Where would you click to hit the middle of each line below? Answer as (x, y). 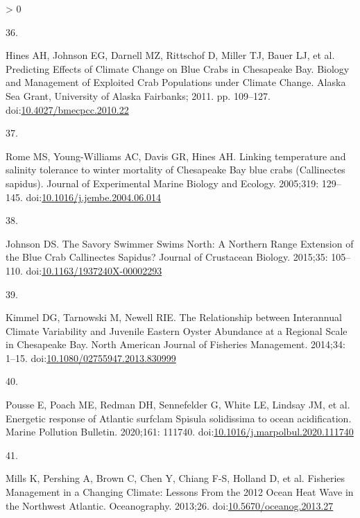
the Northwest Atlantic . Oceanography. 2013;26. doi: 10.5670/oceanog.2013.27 (170, 505)
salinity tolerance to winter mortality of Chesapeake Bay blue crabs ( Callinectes (175, 170)
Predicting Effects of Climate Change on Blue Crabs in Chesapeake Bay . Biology (178, 68)
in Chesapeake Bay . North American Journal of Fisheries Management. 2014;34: (175, 344)
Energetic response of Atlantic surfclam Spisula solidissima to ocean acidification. (179, 418)
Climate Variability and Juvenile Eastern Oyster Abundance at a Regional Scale (177, 330)
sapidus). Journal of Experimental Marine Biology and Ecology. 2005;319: (162, 183)
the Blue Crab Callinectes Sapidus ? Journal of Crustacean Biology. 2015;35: (167, 257)
